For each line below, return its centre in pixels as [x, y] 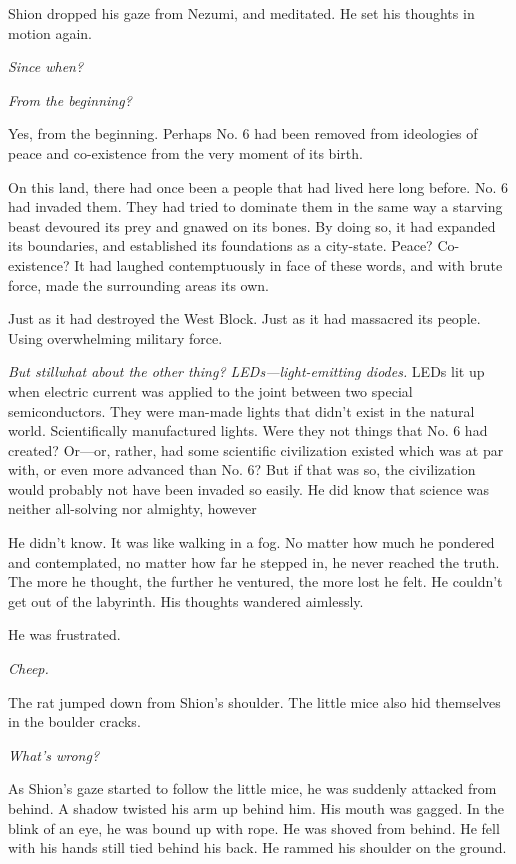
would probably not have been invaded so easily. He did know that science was [248, 488]
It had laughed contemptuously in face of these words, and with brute [288, 264]
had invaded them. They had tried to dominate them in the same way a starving [255, 206]
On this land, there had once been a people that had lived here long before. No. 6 [258, 186]
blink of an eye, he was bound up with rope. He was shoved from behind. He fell [254, 827]
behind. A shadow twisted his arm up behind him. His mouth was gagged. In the [256, 808]
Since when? [46, 66]
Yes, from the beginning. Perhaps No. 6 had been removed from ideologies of [243, 133]
